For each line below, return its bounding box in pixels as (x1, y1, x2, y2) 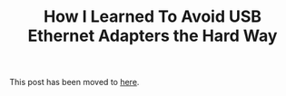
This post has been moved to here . (9, 77, 140, 88)
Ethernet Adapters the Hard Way (27, 25, 278, 46)
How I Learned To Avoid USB (44, 6, 261, 27)
